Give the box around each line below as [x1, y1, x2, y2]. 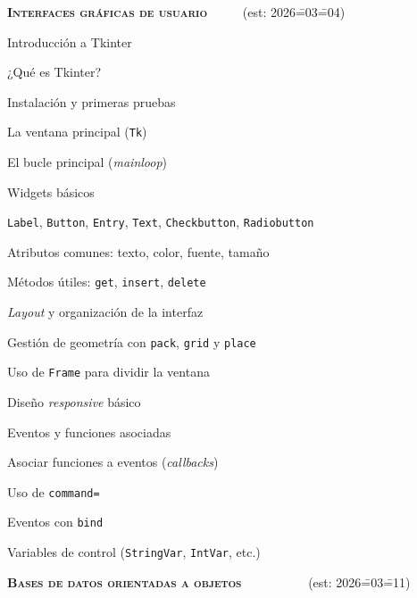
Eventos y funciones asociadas [7, 422, 171, 441]
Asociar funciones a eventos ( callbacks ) [7, 453, 219, 471]
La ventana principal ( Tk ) [7, 122, 147, 141]
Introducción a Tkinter [7, 32, 132, 51]
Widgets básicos [7, 182, 95, 201]
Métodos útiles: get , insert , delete [7, 272, 206, 291]
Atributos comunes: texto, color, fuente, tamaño [7, 242, 270, 261]
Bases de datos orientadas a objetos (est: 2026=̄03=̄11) [7, 572, 411, 591]
